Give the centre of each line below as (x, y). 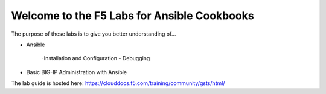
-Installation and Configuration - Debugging (96, 58)
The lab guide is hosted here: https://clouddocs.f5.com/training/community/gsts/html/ (118, 83)
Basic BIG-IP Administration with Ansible (76, 72)
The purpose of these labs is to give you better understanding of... (94, 34)
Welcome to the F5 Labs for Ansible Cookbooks (133, 16)
